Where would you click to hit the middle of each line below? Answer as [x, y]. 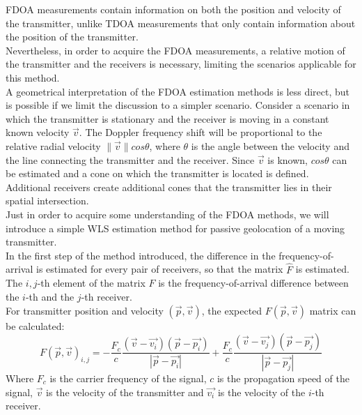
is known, [288, 159]
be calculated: [35, 325]
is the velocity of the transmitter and [125, 392]
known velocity [38, 132]
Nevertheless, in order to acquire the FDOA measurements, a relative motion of [175, 50]
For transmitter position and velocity [85, 310]
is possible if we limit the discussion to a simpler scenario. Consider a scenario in [178, 105]
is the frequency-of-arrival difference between [253, 283]
